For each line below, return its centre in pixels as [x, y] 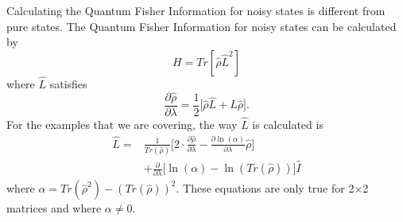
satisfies [68, 84]
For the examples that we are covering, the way [122, 125]
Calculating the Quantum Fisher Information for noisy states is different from [196, 10]
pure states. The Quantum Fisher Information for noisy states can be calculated [201, 26]
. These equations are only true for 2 [265, 188]
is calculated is [288, 125]
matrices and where [54, 208]
